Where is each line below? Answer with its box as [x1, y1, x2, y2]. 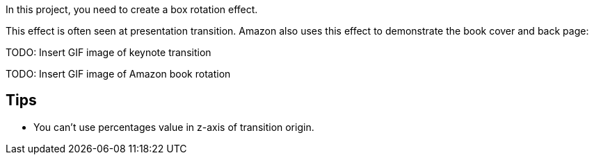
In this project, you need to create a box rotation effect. [6, 3, 258, 15]
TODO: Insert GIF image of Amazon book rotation [6, 68, 231, 80]
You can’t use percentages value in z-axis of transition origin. [33, 121, 314, 133]
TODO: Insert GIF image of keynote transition [6, 46, 211, 58]
